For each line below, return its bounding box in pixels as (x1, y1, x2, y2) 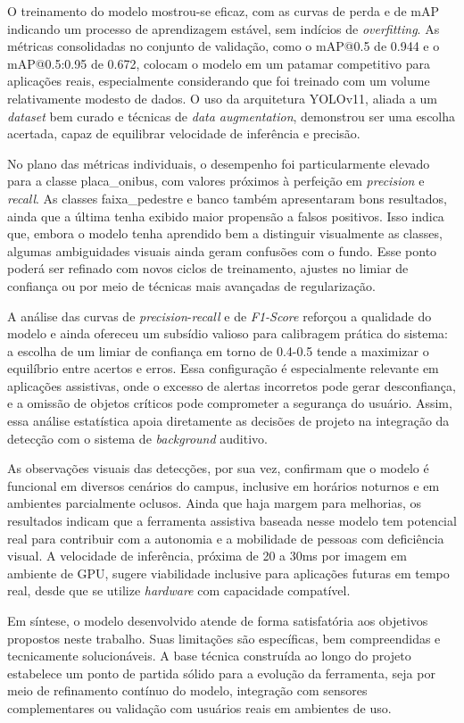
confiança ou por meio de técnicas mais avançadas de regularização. (7, 276, 376, 295)
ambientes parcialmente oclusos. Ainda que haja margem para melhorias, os (7, 494, 422, 512)
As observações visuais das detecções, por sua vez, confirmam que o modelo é (7, 459, 429, 478)
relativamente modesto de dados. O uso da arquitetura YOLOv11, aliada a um (7, 88, 437, 107)
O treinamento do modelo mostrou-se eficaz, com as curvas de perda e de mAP (7, 2, 439, 20)
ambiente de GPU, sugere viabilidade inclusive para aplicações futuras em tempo (7, 563, 450, 582)
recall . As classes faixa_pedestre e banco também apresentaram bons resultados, (7, 188, 447, 207)
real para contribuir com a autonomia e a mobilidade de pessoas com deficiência (7, 528, 444, 547)
